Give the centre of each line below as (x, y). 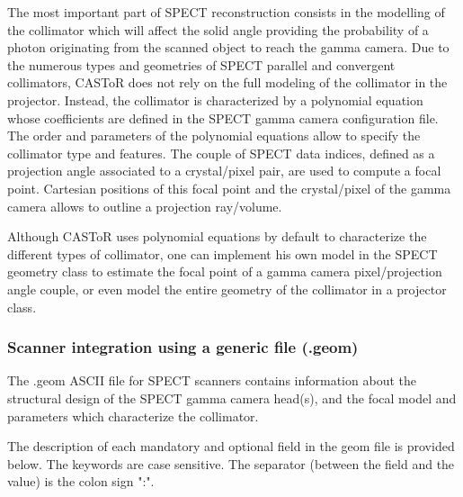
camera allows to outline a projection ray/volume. (145, 206)
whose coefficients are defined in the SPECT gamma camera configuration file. (223, 117)
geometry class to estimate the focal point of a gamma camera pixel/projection (225, 271)
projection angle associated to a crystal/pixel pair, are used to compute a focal (224, 171)
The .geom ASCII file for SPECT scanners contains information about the (212, 380)
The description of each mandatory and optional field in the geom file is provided (231, 446)
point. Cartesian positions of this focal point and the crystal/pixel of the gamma (229, 188)
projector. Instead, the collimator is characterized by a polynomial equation (215, 99)
